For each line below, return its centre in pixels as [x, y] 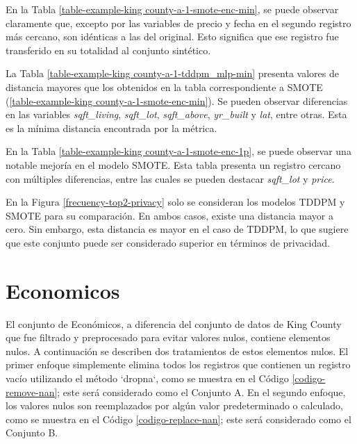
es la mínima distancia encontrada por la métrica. [111, 128]
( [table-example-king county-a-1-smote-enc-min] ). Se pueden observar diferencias [177, 100]
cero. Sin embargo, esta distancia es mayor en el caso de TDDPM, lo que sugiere [177, 229]
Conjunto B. [32, 433]
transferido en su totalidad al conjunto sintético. [108, 50]
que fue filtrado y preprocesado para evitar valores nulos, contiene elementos [168, 337]
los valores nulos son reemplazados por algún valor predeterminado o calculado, [174, 405]
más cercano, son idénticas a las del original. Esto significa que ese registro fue [172, 36]
